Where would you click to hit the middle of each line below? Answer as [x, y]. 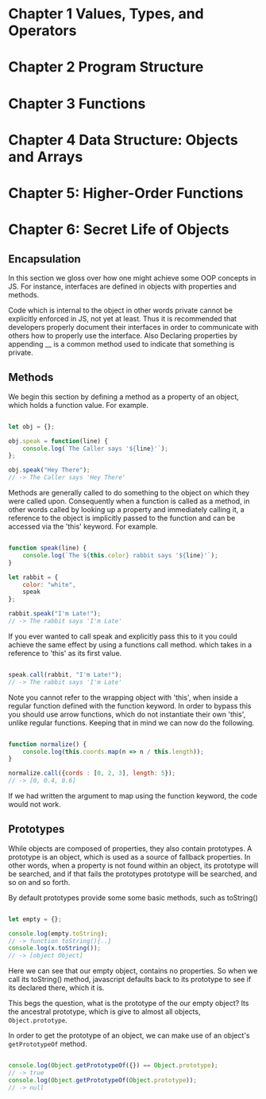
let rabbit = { [33, 577]
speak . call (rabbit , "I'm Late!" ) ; [66, 674]
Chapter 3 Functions [77, 103]
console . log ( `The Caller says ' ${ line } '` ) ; [96, 449]
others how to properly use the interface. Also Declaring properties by [123, 336]
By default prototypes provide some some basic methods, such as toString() [133, 897]
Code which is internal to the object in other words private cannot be [120, 310]
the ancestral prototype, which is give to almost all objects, [104, 1012]
